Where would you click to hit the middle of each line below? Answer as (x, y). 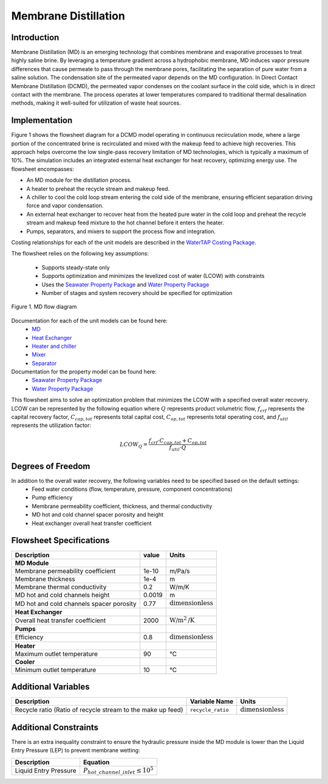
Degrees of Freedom (51, 466)
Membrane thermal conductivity (61, 587)
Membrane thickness (45, 579)
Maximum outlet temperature (56, 654)
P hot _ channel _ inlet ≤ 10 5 (118, 770)
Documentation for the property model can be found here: (84, 372)
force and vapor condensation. (65, 206)
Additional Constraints (55, 727)
